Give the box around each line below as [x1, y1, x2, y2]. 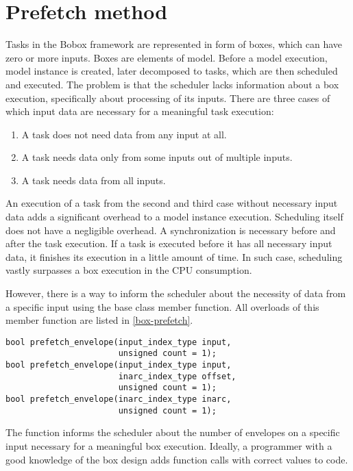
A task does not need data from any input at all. [21, 127, 227, 141]
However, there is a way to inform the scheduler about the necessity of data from [5, 286, 346, 301]
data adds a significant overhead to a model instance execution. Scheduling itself [5, 209, 343, 224]
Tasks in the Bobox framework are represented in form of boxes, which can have [5, 37, 343, 51]
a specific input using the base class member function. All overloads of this [5, 299, 319, 314]
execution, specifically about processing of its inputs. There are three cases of [5, 90, 330, 105]
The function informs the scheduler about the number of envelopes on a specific [5, 425, 340, 440]
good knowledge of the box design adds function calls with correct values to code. [5, 452, 348, 466]
